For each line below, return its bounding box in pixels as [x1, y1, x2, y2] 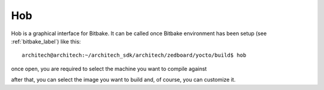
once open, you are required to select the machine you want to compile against [11, 65, 207, 72]
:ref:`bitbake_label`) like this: [11, 38, 81, 45]
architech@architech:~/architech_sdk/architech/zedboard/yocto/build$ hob [22, 52, 247, 59]
